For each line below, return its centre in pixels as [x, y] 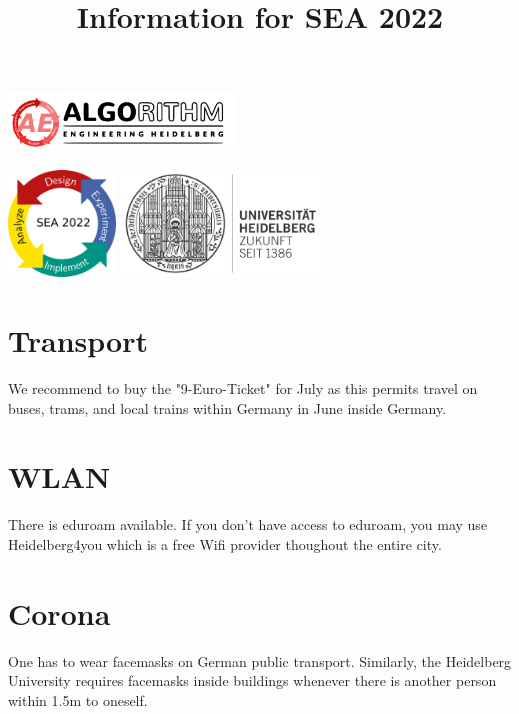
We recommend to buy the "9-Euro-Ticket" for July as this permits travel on [243, 388]
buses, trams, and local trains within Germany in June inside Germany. [227, 407]
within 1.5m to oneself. [78, 699]
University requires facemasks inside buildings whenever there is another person [252, 680]
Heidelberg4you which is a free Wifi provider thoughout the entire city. [225, 543]
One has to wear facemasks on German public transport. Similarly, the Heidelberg [260, 660]
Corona [59, 612]
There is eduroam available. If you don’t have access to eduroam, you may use [248, 524]
